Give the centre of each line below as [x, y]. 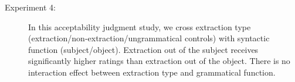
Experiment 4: [30, 7]
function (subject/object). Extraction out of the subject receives [143, 49]
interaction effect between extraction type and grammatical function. [152, 72]
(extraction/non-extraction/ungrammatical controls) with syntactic [149, 38]
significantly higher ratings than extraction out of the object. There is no [159, 61]
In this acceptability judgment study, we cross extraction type [140, 26]
